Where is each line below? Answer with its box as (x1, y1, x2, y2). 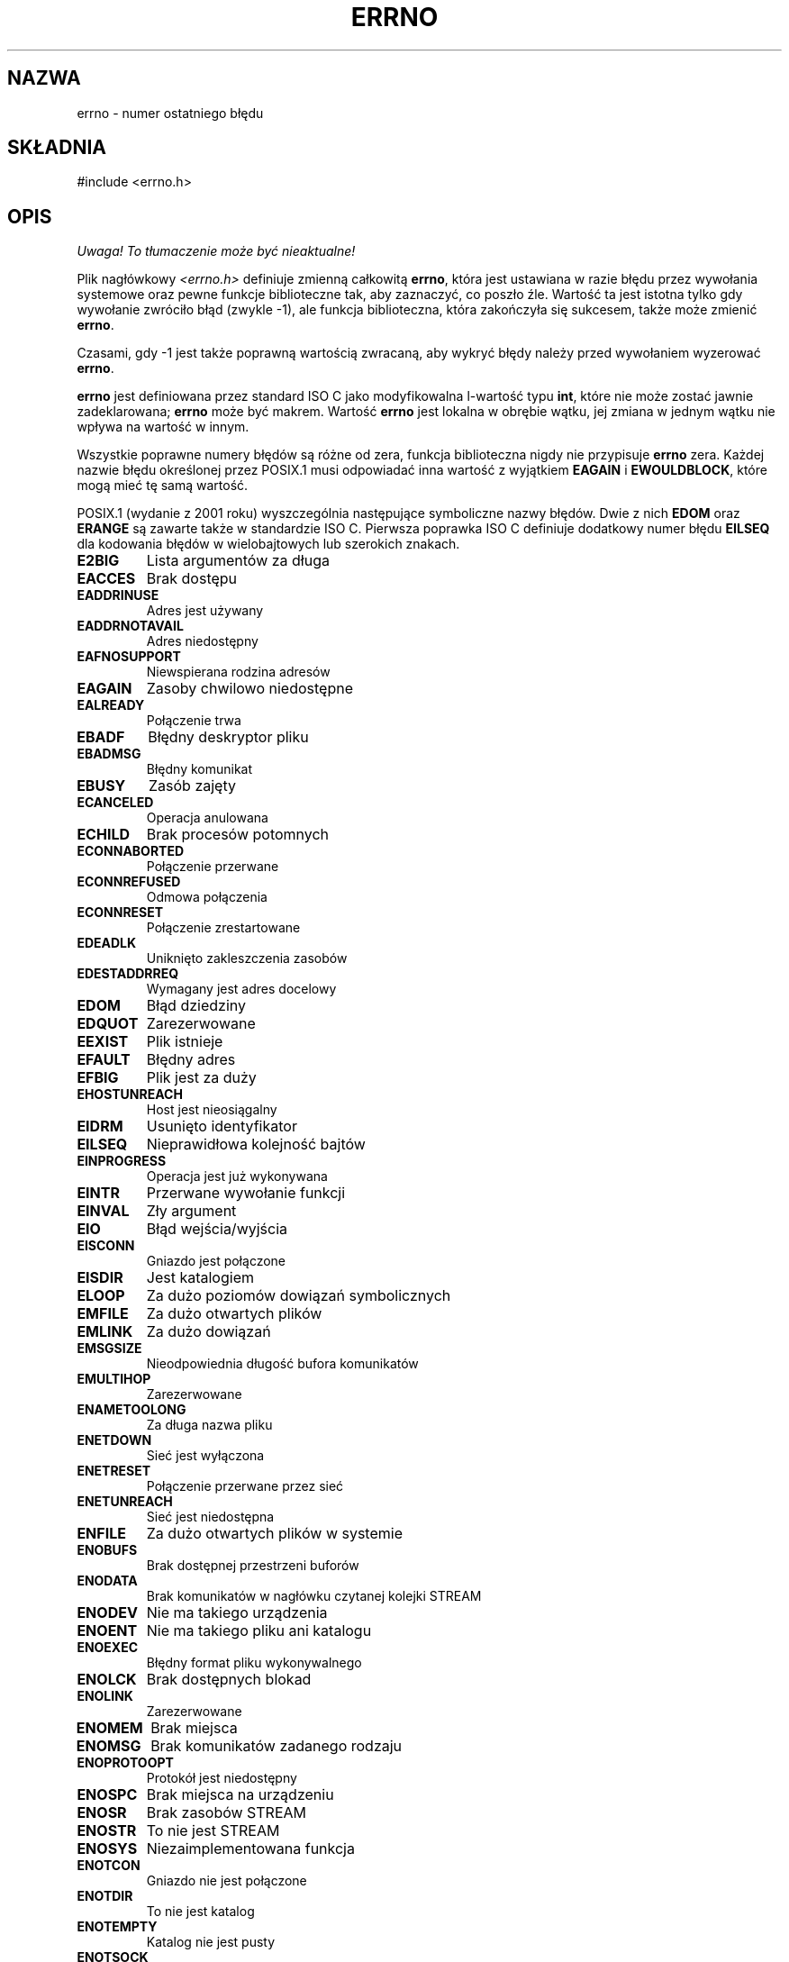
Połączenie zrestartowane (146, 920, 301, 936)
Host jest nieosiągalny (146, 1102, 277, 1118)
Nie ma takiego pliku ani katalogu (146, 1621, 372, 1640)
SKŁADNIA (7, 136, 106, 159)
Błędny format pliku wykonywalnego (146, 1655, 362, 1671)
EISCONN (77, 1238, 135, 1254)
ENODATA (77, 1573, 138, 1589)
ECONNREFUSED (77, 874, 181, 890)
